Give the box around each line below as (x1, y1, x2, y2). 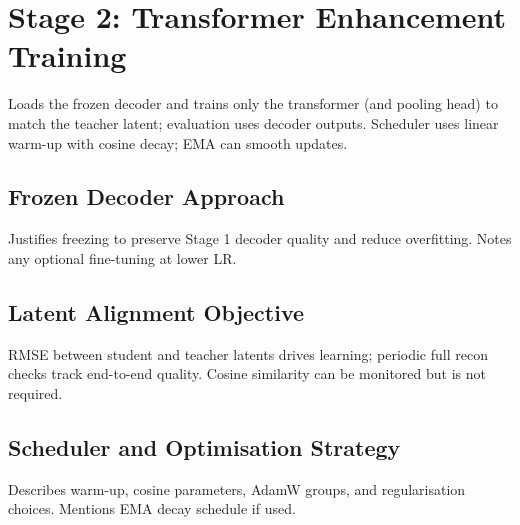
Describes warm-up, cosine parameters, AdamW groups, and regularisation (8, 478, 466, 499)
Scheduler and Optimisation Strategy (8, 431, 401, 462)
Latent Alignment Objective (8, 296, 305, 327)
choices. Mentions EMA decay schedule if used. (8, 498, 296, 519)
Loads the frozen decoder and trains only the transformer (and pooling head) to (8, 93, 498, 114)
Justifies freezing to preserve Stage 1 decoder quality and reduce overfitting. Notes (8, 228, 512, 249)
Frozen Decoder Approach (8, 181, 285, 212)
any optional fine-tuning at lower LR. (8, 247, 237, 268)
